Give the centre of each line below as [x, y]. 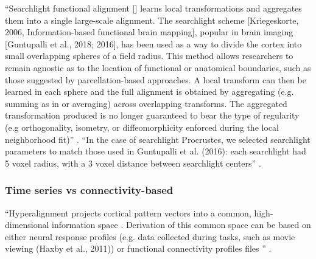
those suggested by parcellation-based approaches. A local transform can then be [156, 79]
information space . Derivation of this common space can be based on [181, 225]
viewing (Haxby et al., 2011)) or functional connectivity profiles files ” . [138, 248]
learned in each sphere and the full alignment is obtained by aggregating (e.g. [149, 92]
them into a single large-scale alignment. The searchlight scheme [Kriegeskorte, [152, 20]
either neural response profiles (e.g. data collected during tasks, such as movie [150, 236]
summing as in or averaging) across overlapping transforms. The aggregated [146, 103]
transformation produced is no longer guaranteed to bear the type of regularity [152, 115]
